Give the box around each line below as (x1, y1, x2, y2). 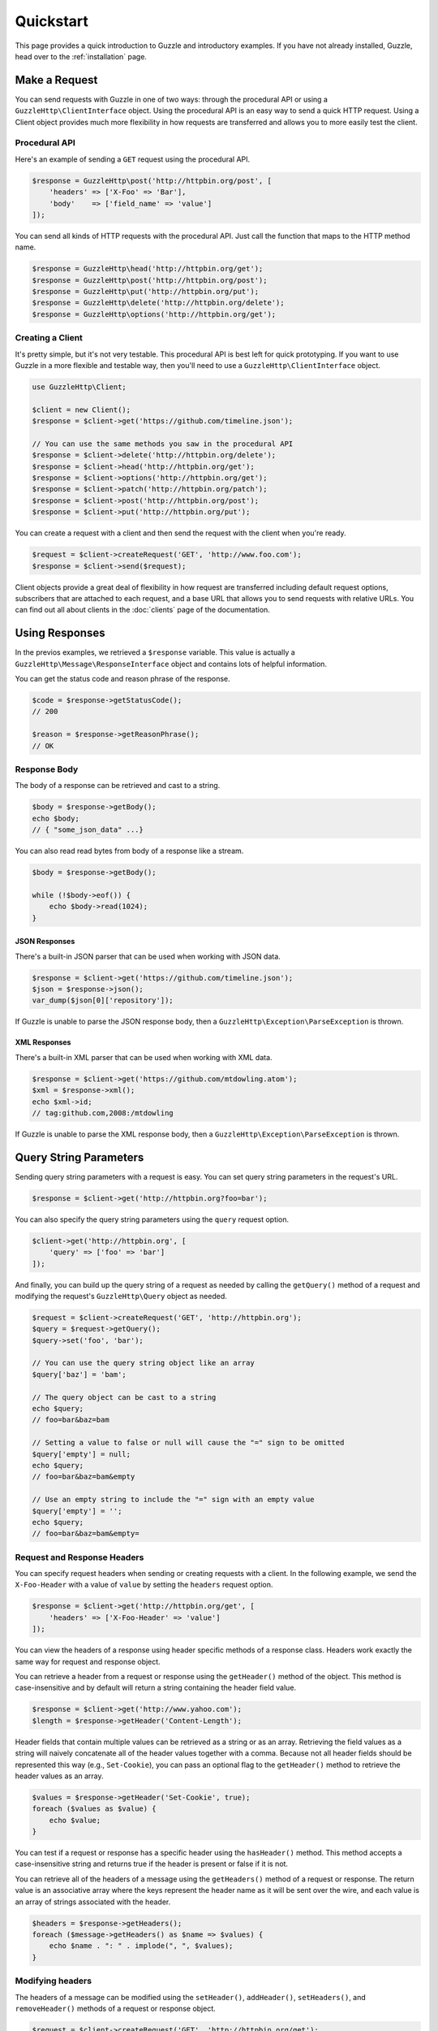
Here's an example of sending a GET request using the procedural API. (15, 154, 251, 164)
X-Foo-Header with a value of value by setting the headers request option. (15, 1580, 273, 1590)
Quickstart (15, 12, 89, 30)
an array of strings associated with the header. (15, 1897, 171, 1907)
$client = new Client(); (32, 405, 131, 414)
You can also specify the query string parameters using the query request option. (15, 1215, 290, 1224)
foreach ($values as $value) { (32, 1804, 157, 1813)
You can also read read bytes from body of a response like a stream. (15, 846, 244, 856)
